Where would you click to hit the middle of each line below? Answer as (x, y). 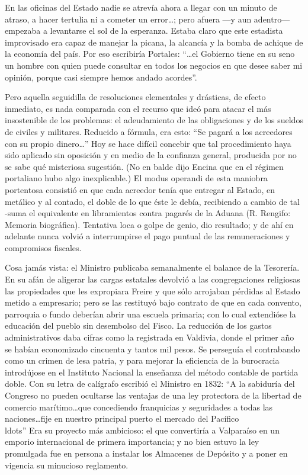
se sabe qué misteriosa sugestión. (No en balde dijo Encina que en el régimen (144, 166)
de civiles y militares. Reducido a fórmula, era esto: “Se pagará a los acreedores (149, 131)
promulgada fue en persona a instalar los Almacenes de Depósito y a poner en (146, 453)
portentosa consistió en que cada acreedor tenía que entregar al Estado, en (140, 189)
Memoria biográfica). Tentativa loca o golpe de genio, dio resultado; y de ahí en (149, 224)
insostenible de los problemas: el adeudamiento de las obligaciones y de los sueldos (154, 120)
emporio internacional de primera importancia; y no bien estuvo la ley (132, 442)
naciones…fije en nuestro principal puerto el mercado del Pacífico (122, 418)
